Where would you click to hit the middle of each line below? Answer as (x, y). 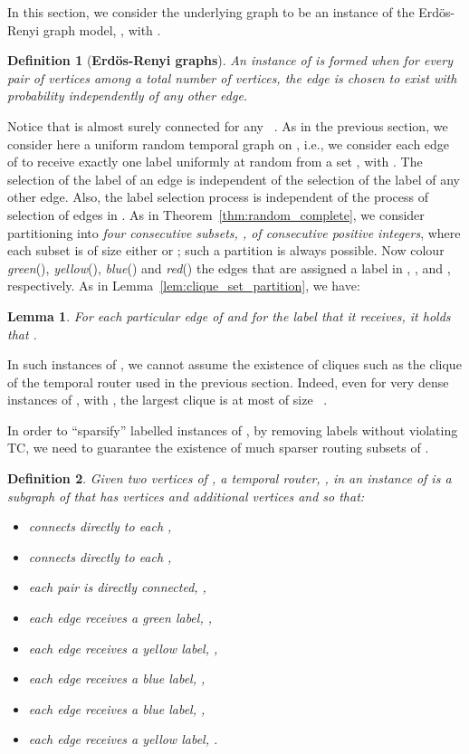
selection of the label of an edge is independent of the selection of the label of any (234, 179)
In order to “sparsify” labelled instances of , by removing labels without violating (233, 429)
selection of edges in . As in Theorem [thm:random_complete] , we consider (216, 214)
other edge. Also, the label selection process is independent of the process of (218, 197)
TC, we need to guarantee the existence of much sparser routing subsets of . (218, 448)
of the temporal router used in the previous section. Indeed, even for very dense (228, 382)
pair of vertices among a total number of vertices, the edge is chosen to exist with (232, 77)
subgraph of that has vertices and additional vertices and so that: (186, 496)
